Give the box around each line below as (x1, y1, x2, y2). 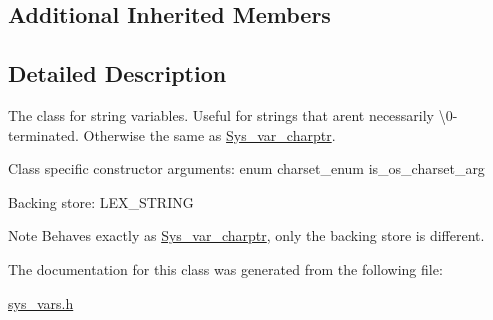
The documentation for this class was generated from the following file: (8, 258, 443, 279)
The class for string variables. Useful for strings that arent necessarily (8, 104, 435, 125)
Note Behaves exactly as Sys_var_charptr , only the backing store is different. (8, 225, 485, 246)
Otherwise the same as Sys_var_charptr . (83, 124, 336, 145)
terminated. (8, 124, 79, 145)
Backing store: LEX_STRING (8, 191, 194, 212)
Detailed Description (8, 58, 227, 89)
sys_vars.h (8, 292, 74, 313)
